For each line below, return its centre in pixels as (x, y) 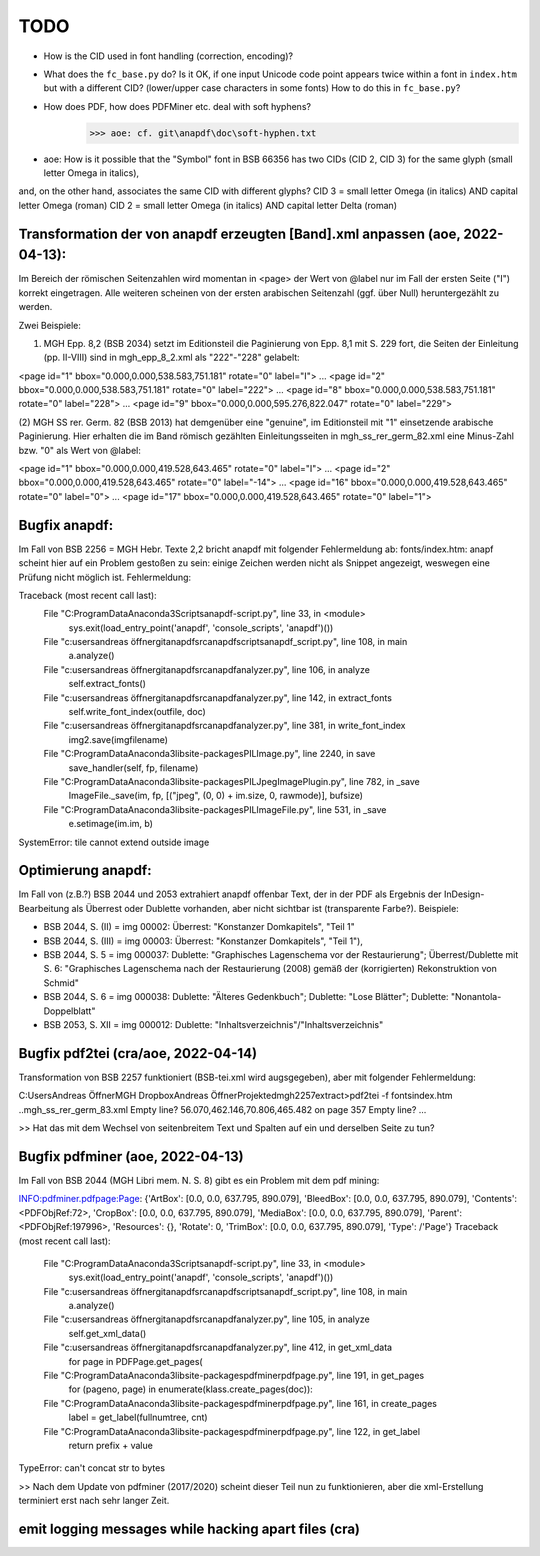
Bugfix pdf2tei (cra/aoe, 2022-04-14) (138, 1053)
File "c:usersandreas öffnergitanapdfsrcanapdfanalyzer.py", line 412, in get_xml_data (218, 1347)
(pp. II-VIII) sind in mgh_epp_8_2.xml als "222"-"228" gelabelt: (171, 357)
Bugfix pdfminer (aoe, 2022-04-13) (131, 1156)
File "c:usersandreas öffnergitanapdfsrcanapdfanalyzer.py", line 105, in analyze (206, 1319)
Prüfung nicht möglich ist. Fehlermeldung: (105, 577)
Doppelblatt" (69, 1011)
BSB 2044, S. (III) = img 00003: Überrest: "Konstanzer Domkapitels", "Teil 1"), (203, 941)
